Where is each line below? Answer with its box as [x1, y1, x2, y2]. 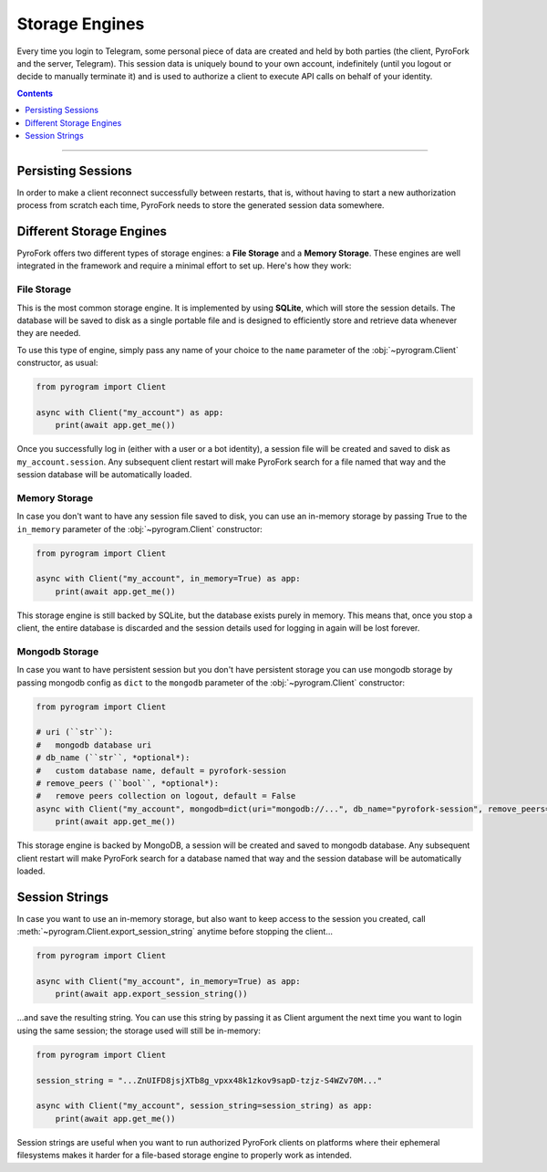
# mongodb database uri [36, 739, 152, 750]
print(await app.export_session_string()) [55, 989, 248, 999]
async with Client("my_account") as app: [36, 407, 224, 417]
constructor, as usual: [16, 357, 98, 369]
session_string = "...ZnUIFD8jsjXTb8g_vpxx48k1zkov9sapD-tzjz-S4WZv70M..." [36, 1075, 383, 1085]
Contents [16, 88, 54, 99]
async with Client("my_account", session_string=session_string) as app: [36, 1101, 373, 1111]
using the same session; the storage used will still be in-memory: [16, 1025, 262, 1036]
